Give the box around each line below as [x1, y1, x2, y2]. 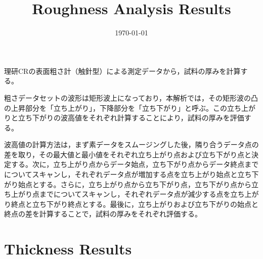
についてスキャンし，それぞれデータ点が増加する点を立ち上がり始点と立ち [4, 169, 252, 180]
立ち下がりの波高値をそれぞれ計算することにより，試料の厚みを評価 [18, 112, 244, 123]
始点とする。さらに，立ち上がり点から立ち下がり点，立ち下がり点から [18, 179, 251, 189]
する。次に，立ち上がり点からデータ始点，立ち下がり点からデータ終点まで [11, 159, 259, 169]
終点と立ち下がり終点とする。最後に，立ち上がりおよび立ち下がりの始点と [11, 198, 258, 209]
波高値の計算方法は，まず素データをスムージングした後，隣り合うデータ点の [4, 139, 259, 150]
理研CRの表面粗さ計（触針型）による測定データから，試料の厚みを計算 [4, 65, 241, 76]
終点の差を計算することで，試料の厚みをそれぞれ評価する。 [4, 208, 202, 219]
